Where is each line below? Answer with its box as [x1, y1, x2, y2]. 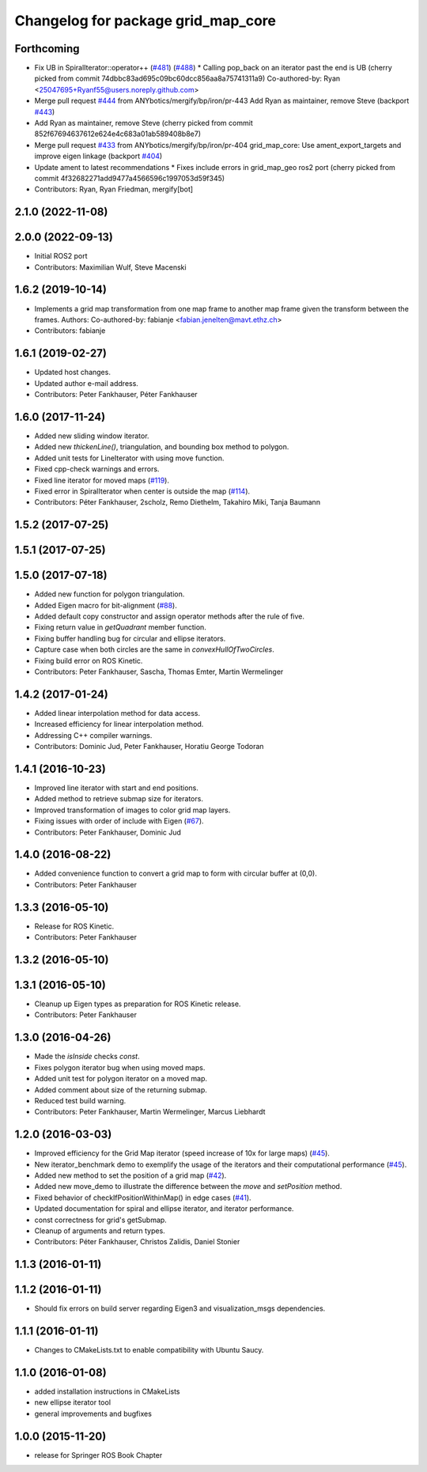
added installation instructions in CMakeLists [34, 1387, 180, 1396]
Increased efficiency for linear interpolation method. [34, 720, 204, 729]
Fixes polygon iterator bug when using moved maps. [34, 1062, 206, 1072]
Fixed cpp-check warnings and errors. [34, 464, 160, 474]
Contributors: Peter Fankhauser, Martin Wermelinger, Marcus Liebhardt [34, 1107, 266, 1117]
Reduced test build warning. [34, 1095, 127, 1105]
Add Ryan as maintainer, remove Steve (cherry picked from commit [34, 119, 253, 128]
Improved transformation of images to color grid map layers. [34, 805, 231, 815]
